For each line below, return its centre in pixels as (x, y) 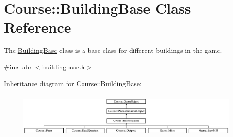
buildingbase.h (63, 66)
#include (17, 66)
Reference (38, 27)
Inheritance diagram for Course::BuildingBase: (73, 83)
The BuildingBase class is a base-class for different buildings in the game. (113, 50)
